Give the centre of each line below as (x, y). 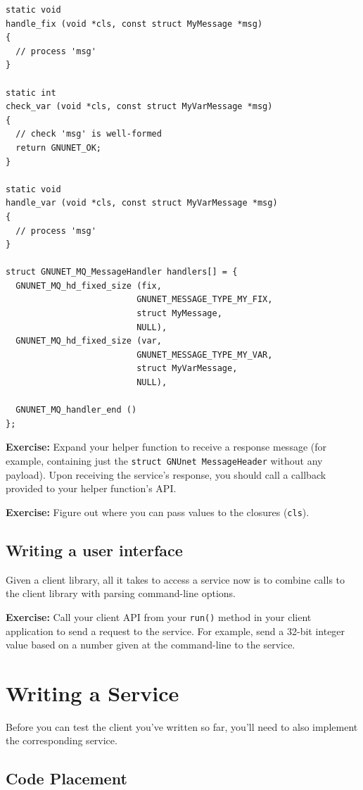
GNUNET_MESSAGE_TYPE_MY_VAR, (205, 355)
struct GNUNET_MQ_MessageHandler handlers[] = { (122, 272)
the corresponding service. (62, 740)
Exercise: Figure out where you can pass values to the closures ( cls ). (158, 512)
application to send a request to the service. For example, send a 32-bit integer (176, 631)
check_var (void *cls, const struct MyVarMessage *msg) (139, 107)
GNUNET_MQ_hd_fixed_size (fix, (89, 286)
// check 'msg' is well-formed (89, 134)
